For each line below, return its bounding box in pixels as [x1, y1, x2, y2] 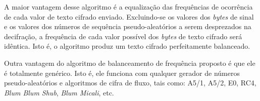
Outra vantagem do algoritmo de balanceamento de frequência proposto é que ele [4, 57, 255, 68]
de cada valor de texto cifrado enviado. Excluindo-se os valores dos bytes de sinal [4, 11, 254, 22]
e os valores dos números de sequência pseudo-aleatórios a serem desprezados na [4, 21, 251, 32]
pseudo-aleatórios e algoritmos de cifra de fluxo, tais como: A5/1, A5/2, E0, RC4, [4, 77, 256, 88]
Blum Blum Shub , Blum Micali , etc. [4, 87, 114, 97]
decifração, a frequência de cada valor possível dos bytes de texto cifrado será [4, 31, 242, 41]
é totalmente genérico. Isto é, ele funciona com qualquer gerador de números [4, 67, 240, 78]
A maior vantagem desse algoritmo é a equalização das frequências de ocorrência [4, 2, 253, 12]
